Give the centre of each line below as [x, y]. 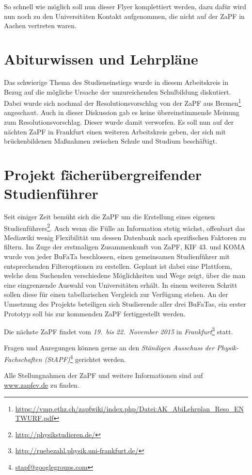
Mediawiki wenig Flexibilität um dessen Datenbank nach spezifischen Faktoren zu [125, 237]
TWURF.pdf [34, 418]
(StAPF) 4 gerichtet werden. [85, 358]
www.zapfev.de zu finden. [42, 385]
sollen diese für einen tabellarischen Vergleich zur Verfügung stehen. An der [116, 294]
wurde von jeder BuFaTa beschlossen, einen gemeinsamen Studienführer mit [117, 256]
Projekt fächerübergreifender [103, 174]
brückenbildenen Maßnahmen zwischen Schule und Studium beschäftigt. [111, 141]
